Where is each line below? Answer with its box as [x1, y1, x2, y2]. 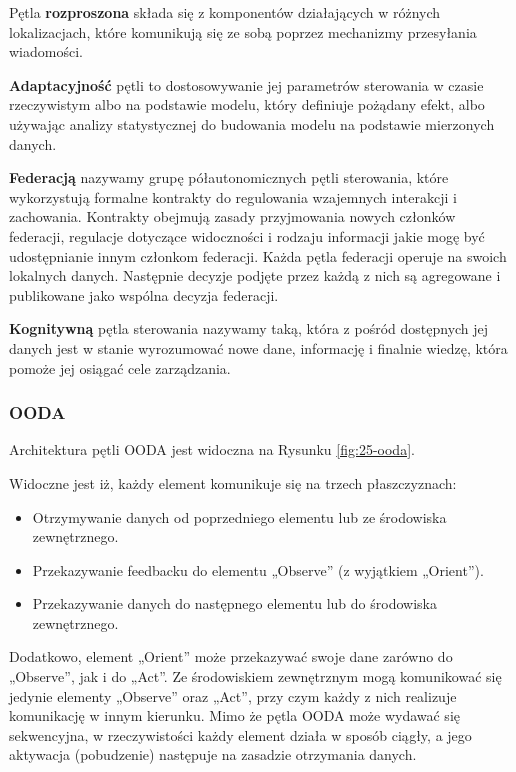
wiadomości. [9, 41, 83, 62]
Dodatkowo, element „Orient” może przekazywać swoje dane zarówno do [9, 646, 453, 667]
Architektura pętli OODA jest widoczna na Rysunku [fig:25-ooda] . [9, 439, 415, 460]
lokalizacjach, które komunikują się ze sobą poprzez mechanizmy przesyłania [9, 21, 477, 42]
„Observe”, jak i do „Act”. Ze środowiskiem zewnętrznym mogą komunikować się [9, 666, 502, 687]
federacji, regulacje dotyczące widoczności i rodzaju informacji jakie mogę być [9, 225, 485, 246]
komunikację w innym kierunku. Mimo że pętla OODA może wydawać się [9, 705, 460, 726]
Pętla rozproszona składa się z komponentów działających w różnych [9, 2, 441, 22]
